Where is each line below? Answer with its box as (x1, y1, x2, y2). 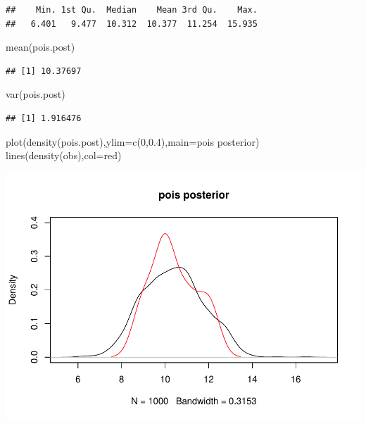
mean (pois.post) (6, 39, 75, 54)
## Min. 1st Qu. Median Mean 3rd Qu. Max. (6, 5, 258, 15)
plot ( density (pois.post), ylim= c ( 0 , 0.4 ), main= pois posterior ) (6, 134, 260, 149)
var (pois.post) (6, 87, 65, 101)
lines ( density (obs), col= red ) (6, 148, 122, 163)
